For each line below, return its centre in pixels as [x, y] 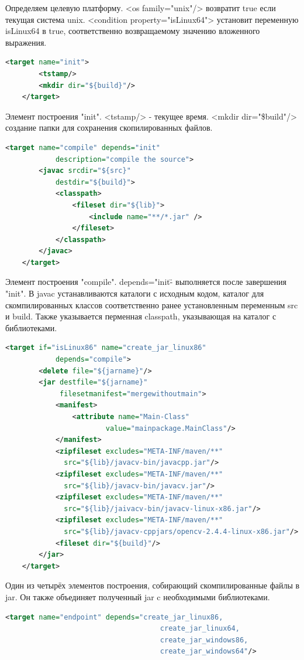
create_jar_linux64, [200, 629]
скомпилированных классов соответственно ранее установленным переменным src [152, 305]
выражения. [26, 42]
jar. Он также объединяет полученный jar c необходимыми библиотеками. [138, 596]
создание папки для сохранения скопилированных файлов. [109, 127]
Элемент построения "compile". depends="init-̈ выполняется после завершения [146, 282]
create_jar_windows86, [204, 640]
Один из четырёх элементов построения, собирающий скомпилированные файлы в [153, 585]
